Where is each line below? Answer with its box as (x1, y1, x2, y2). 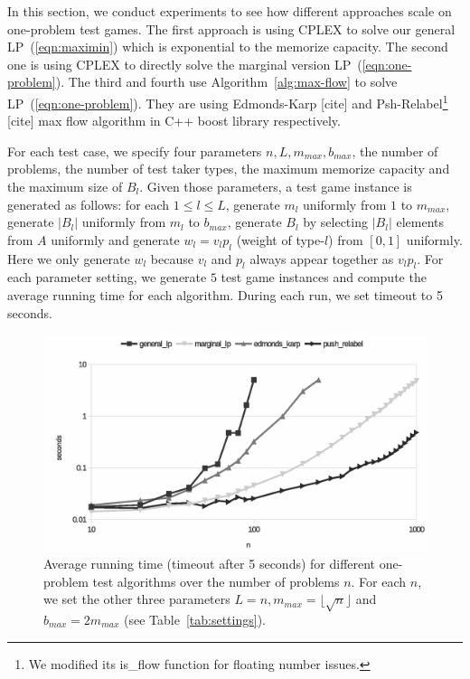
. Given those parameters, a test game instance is (139, 177, 412, 195)
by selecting (303, 212, 368, 231)
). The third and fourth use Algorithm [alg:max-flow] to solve (55, 72, 398, 91)
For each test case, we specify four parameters (7, 141, 262, 160)
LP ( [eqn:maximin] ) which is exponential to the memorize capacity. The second (7, 37, 448, 56)
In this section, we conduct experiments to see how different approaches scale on (7, 2, 452, 20)
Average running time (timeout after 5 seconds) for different (43, 554, 376, 573)
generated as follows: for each (7, 194, 170, 213)
